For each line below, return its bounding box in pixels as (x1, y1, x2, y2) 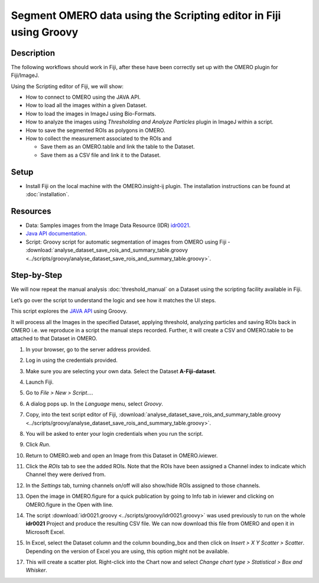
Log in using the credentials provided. (25, 357, 118, 364)
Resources (11, 206, 51, 216)
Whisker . (25, 566, 47, 574)
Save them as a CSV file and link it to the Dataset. (40, 151, 161, 158)
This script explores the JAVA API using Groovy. (11, 307, 128, 315)
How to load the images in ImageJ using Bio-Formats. (25, 110, 157, 117)
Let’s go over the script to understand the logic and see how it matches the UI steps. (11, 296, 216, 304)
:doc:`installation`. (25, 191, 69, 198)
